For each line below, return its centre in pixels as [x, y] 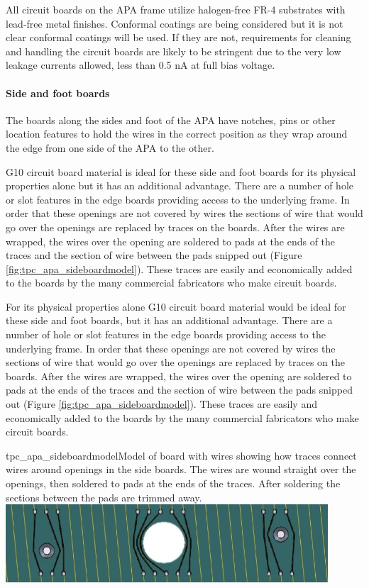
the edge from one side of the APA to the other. [110, 147]
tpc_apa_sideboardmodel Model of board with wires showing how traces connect [181, 455]
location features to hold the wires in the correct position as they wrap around [177, 134]
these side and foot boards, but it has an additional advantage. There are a [169, 320]
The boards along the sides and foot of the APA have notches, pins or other [171, 120]
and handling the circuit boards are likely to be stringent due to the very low [174, 51]
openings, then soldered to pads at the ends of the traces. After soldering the [173, 483]
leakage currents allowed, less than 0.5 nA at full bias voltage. [141, 65]
